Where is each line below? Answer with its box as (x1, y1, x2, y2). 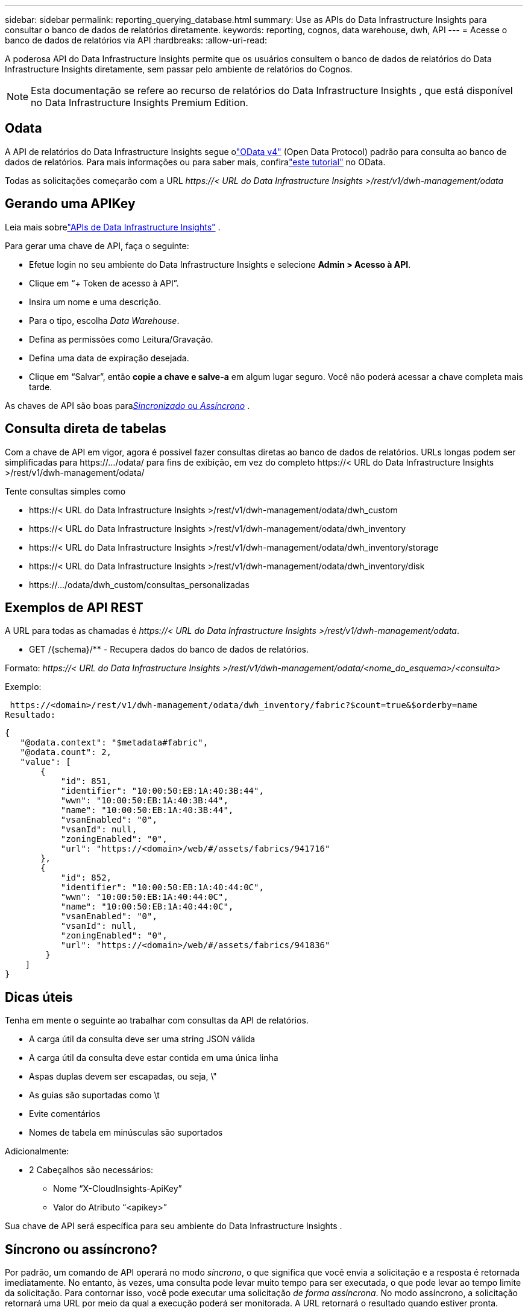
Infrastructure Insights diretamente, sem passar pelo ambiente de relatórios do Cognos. (5, 64, 353, 74)
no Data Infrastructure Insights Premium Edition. (31, 96, 248, 109)
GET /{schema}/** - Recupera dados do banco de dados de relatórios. (29, 644, 309, 655)
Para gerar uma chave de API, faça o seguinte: (5, 240, 189, 251)
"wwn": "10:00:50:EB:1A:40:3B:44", (60, 796, 228, 806)
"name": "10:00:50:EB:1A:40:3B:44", (60, 805, 234, 815)
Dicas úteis (5, 989, 73, 1005)
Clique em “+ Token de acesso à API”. (29, 277, 179, 288)
